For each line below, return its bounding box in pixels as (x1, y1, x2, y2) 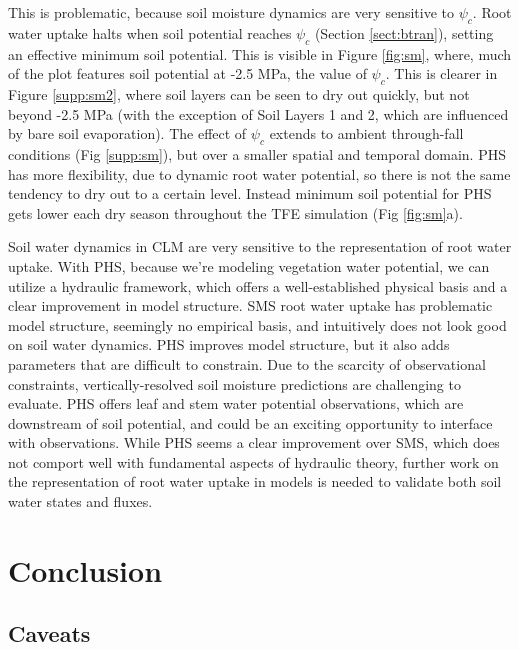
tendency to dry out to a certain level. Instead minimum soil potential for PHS (8, 183, 492, 204)
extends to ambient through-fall (269, 123, 464, 144)
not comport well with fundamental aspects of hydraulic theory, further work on (8, 451, 499, 472)
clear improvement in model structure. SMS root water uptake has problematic (8, 295, 493, 316)
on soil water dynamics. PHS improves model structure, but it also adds (8, 334, 450, 355)
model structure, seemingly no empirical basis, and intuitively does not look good (8, 314, 507, 335)
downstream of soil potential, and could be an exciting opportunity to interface (8, 412, 493, 433)
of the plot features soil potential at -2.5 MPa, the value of (8, 63, 367, 84)
